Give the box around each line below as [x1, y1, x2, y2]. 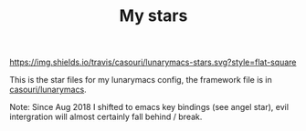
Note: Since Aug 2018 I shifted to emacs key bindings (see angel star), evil [9, 102, 290, 113]
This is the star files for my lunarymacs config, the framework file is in [9, 75, 272, 86]
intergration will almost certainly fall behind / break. [9, 111, 203, 123]
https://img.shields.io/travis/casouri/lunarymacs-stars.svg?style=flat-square [9, 56, 297, 68]
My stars [119, 5, 188, 26]
